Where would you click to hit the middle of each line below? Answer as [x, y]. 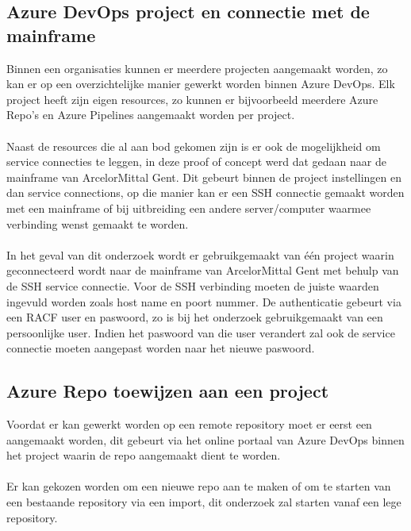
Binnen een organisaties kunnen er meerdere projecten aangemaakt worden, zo [197, 68]
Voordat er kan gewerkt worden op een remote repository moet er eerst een [189, 424]
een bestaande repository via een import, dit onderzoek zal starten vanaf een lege [204, 502]
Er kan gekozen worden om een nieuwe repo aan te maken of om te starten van [199, 486]
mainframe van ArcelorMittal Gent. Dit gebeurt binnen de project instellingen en [204, 177]
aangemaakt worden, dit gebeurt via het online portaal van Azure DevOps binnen [205, 439]
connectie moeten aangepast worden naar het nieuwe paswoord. [161, 348]
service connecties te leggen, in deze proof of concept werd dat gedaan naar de [196, 162]
